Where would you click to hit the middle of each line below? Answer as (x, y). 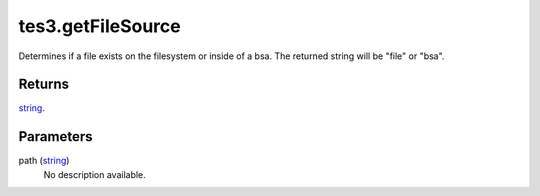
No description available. (95, 174)
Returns (44, 84)
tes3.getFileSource (99, 26)
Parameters (55, 136)
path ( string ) (44, 161)
